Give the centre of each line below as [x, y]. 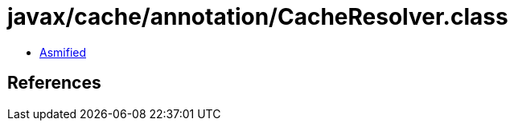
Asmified [63, 52]
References [54, 83]
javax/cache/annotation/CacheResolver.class [258, 17]
